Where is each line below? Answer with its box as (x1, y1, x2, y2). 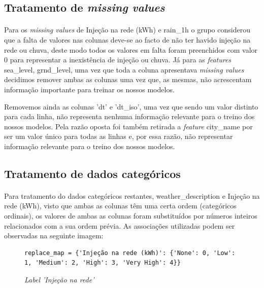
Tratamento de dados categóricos (4, 165, 181, 181)
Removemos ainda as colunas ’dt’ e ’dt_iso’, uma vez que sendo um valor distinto (4, 101, 258, 112)
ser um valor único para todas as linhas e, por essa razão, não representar (4, 131, 233, 141)
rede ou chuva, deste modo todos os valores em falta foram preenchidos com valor (4, 44, 258, 55)
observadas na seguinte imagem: (4, 230, 104, 241)
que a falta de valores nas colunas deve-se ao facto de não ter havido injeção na (4, 34, 251, 45)
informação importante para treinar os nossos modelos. (4, 84, 175, 94)
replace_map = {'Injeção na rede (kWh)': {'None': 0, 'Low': (24, 249, 236, 257)
